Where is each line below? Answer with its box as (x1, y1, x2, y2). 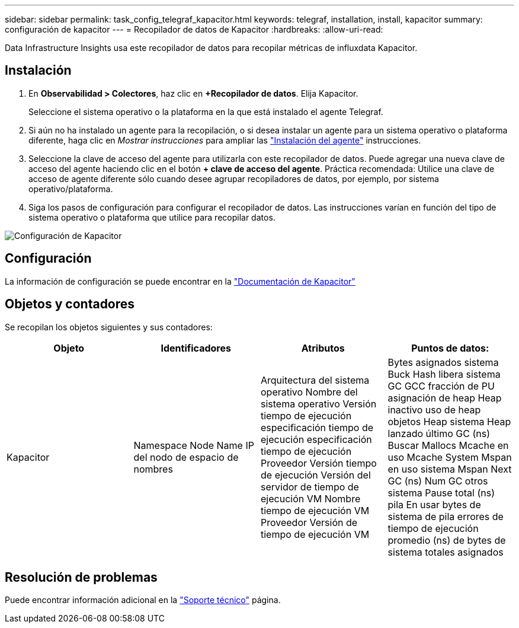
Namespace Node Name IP (133, 439, 254, 451)
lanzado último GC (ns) (387, 427, 491, 439)
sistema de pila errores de (387, 510, 504, 522)
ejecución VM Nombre (261, 492, 361, 505)
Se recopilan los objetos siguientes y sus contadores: (5, 321, 213, 332)
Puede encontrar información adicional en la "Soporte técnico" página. (5, 595, 281, 605)
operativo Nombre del (261, 385, 358, 398)
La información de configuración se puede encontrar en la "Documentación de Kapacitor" (5, 276, 355, 286)
